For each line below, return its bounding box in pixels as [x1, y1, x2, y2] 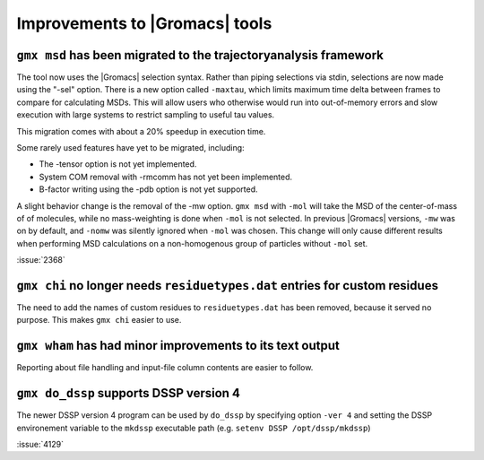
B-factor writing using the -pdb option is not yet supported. [39, 184, 259, 195]
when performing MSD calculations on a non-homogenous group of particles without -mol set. [16, 238, 368, 248]
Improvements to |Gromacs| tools [16, 13, 272, 33]
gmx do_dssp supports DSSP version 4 [16, 386, 241, 401]
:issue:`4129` [16, 439, 65, 450]
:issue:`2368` [16, 255, 66, 265]
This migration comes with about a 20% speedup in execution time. [16, 126, 266, 136]
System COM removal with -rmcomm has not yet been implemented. [39, 171, 293, 182]
